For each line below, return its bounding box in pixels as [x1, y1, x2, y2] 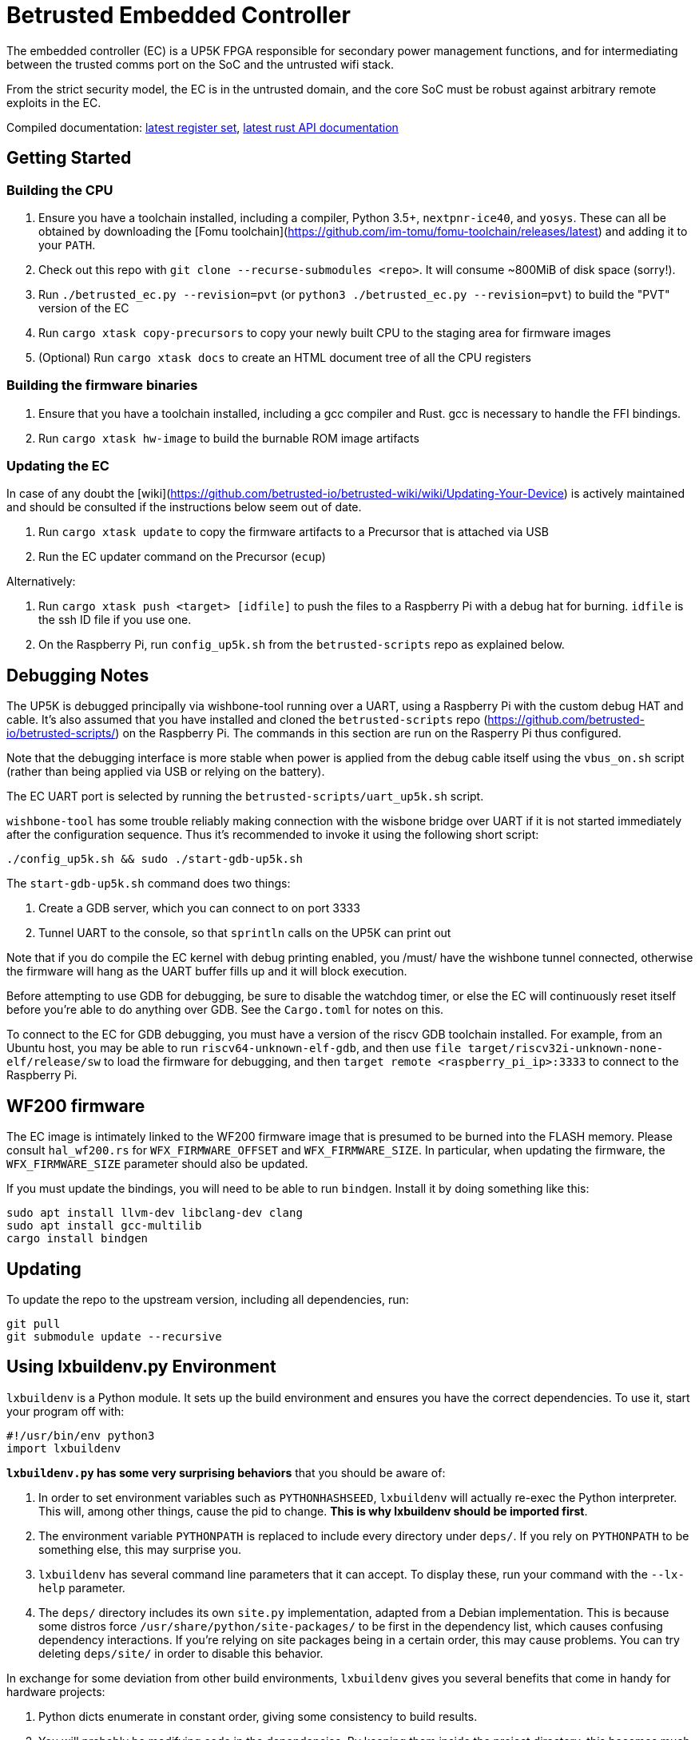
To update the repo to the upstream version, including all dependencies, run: [6, 1293, 409, 1306]
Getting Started [6, 148, 132, 169]
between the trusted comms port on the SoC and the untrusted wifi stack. [6, 57, 394, 71]
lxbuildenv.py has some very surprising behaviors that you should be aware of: [6, 1465, 446, 1480]
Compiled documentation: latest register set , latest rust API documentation [6, 120, 399, 134]
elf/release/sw [6, 1055, 101, 1069]
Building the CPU [6, 181, 113, 198]
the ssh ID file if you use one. [38, 613, 192, 627]
